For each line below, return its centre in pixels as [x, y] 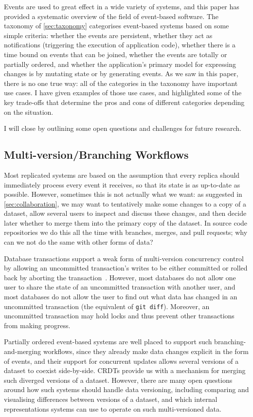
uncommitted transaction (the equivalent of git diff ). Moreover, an [107, 306]
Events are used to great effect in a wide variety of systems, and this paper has [122, 6]
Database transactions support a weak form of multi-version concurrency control [124, 258]
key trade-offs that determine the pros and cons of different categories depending [124, 102]
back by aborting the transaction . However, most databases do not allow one [120, 277]
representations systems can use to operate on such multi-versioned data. [113, 408]
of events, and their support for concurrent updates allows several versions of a [121, 361]
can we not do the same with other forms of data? [79, 242]
